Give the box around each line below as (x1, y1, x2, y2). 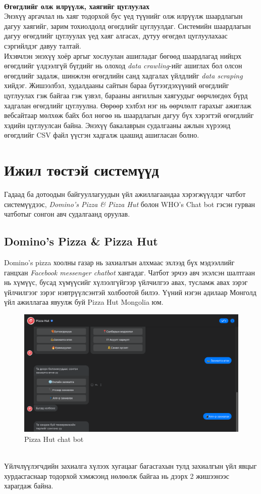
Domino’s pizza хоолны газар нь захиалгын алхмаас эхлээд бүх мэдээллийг (4, 257, 235, 268)
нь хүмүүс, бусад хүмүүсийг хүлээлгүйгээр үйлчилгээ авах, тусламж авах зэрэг (4, 277, 248, 287)
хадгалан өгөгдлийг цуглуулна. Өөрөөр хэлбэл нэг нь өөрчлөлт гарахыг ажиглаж (4, 100, 252, 110)
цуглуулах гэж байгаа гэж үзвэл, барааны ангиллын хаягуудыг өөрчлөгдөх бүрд (4, 90, 248, 100)
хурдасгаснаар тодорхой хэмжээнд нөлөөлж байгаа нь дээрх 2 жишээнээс (4, 470, 229, 481)
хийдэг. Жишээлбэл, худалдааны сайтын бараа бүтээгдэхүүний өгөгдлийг (4, 80, 229, 91)
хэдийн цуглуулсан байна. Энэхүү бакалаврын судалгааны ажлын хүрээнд (4, 119, 231, 130)
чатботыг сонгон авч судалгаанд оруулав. (4, 209, 130, 219)
